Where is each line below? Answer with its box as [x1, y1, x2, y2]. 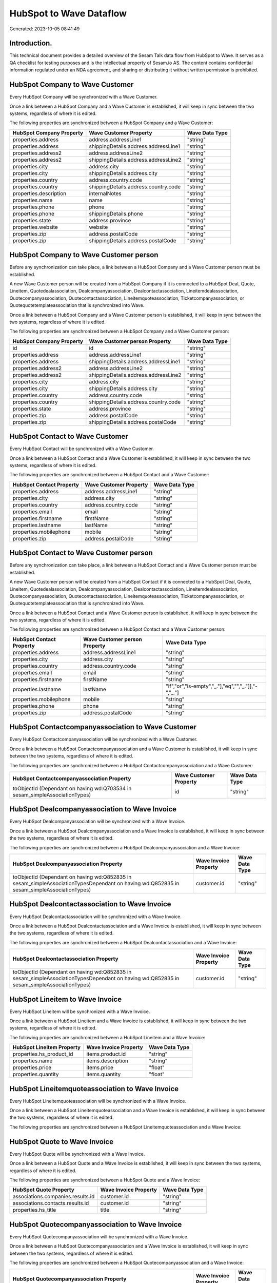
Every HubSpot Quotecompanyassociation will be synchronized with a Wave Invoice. [9, 1233, 189, 1239]
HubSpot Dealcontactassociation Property [12, 955, 118, 962]
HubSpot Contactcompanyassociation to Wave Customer [9, 723, 197, 731]
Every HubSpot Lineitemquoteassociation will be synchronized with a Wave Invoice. [9, 1098, 187, 1104]
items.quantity [86, 1071, 121, 1078]
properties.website [12, 223, 58, 230]
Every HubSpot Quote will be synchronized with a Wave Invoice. [9, 1151, 145, 1157]
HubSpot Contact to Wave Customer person [9, 549, 153, 557]
